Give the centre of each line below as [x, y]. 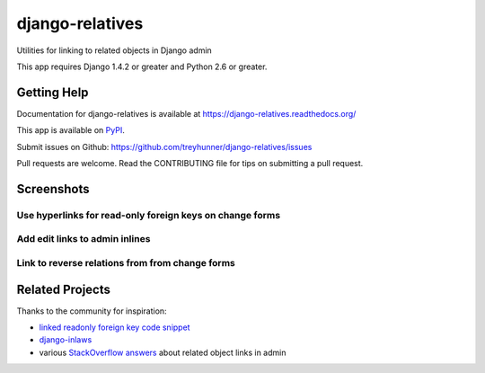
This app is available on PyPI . [71, 130]
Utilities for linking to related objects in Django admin [115, 50]
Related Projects [64, 289]
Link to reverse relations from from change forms [126, 262]
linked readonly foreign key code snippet [115, 327]
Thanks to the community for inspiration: [92, 311]
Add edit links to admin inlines [84, 239]
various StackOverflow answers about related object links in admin [163, 352]
